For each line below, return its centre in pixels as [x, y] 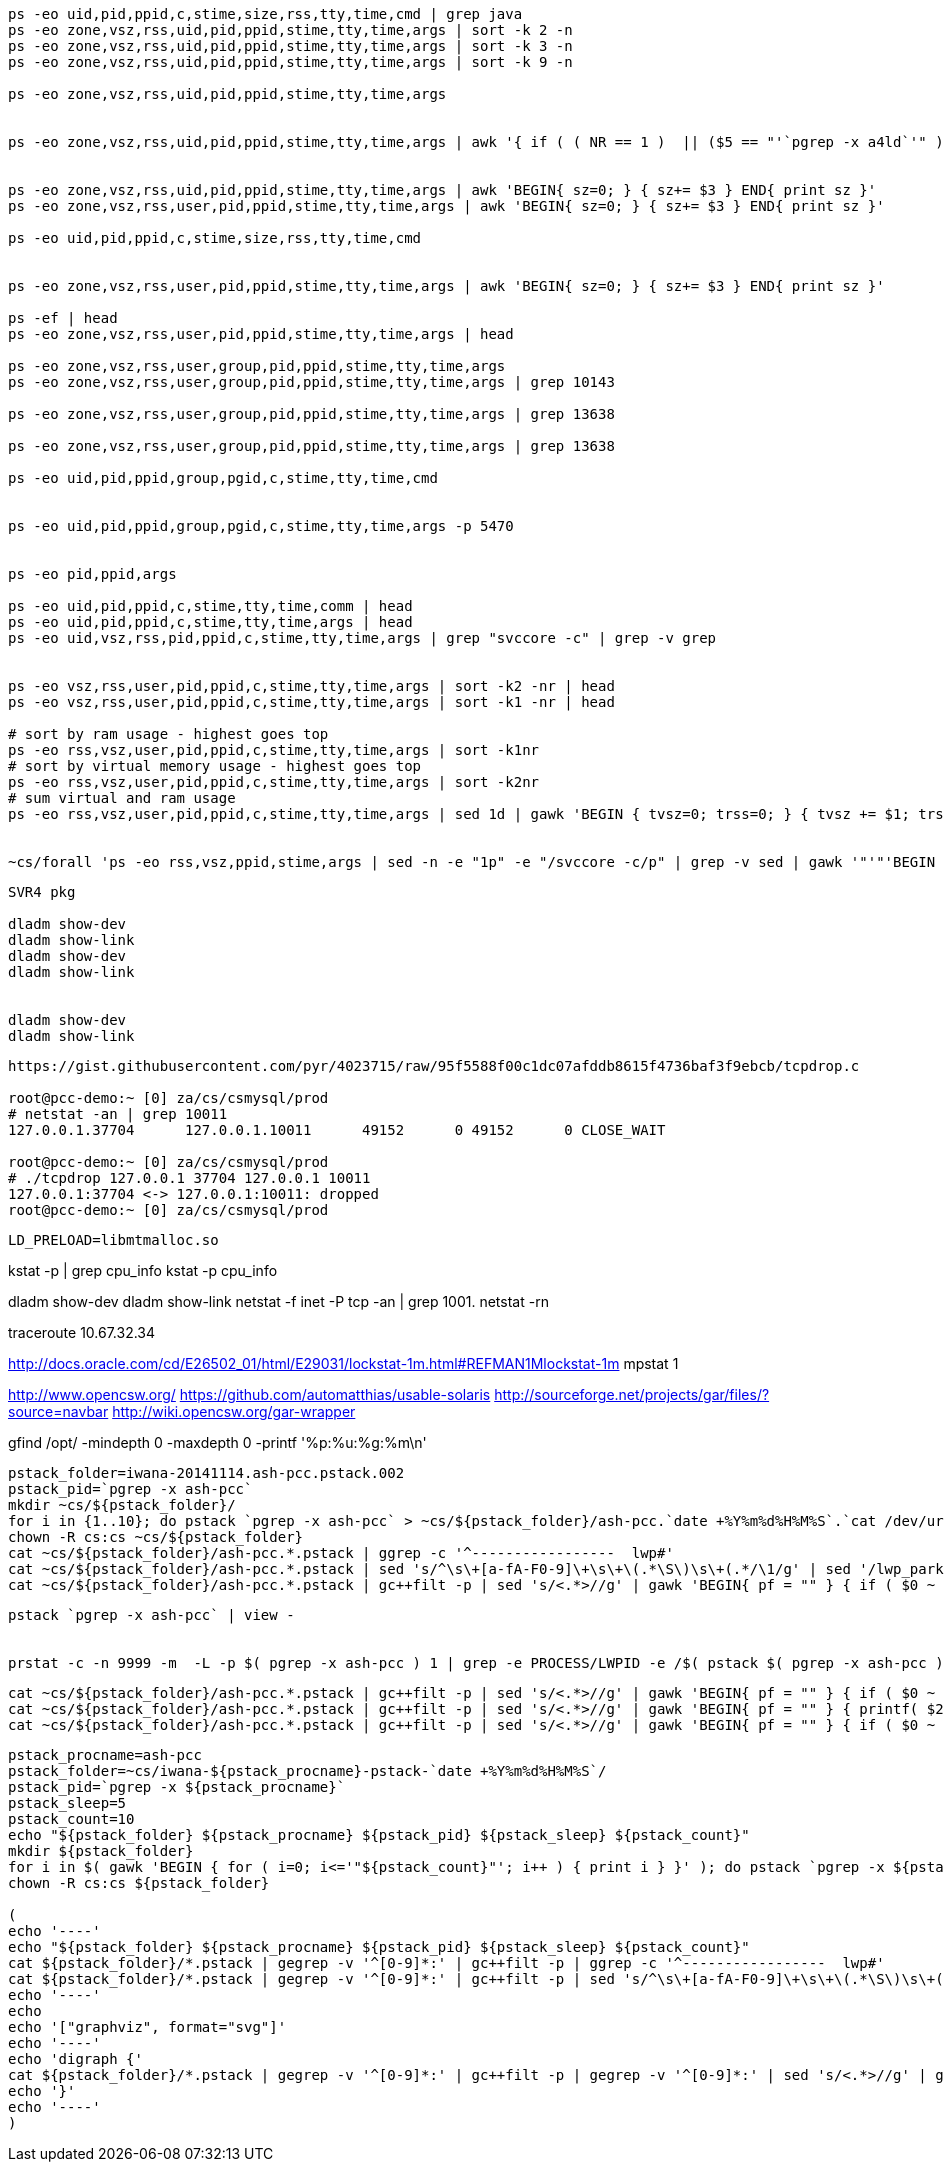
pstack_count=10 [71, 1819]
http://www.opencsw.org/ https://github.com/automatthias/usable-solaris [249, 1394]
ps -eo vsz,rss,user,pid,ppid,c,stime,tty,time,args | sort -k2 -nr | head [311, 686]
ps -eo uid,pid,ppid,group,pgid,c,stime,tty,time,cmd [223, 478]
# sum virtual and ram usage [122, 798]
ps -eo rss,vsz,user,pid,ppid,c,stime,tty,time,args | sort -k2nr [274, 782]
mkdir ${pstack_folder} [101, 1851]
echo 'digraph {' [75, 2059]
